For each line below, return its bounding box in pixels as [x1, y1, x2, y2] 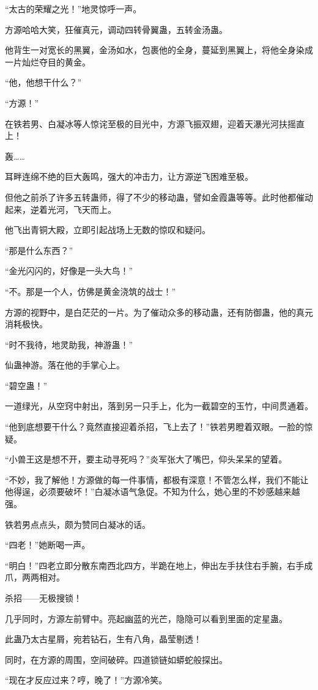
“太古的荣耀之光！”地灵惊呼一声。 [5, 2, 142, 15]
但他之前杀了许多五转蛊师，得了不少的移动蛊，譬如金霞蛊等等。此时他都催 [5, 190, 305, 203]
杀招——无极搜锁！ [5, 592, 82, 604]
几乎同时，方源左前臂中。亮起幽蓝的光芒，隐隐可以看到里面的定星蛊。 [5, 612, 287, 625]
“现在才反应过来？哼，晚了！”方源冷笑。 [5, 673, 168, 686]
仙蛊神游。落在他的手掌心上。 [5, 358, 125, 371]
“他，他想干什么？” [5, 76, 82, 89]
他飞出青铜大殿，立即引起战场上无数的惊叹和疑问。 [5, 223, 210, 236]
